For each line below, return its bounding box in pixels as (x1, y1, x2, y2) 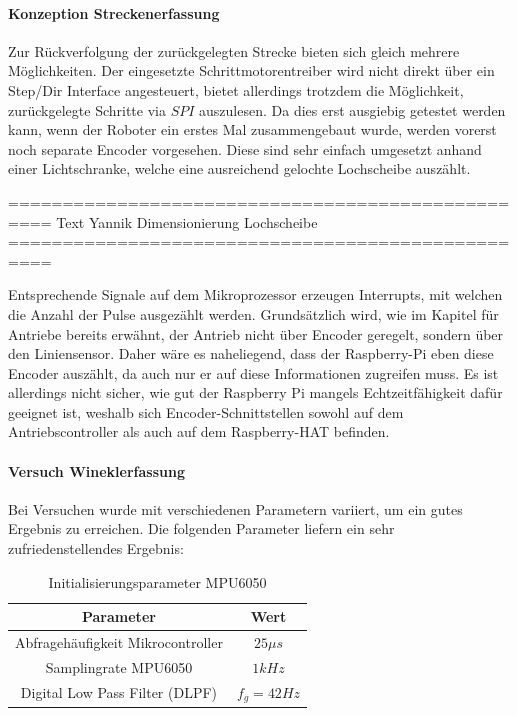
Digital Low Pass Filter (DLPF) (20, 682, 218, 703)
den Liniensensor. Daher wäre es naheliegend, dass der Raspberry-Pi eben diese (8, 343, 494, 364)
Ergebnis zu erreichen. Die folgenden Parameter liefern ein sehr (8, 518, 395, 539)
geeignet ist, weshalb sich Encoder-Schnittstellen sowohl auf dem (8, 401, 404, 422)
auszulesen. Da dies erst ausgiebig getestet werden (199, 99, 506, 120)
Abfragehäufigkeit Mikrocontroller (15, 632, 223, 653)
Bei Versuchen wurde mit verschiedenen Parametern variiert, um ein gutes (8, 498, 463, 519)
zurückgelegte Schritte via (8, 99, 166, 120)
